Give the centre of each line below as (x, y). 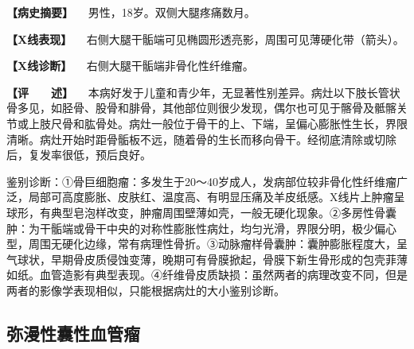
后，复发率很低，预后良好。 (79, 155)
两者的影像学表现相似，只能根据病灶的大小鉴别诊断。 (146, 290)
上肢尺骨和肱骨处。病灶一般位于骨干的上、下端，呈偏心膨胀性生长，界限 (218, 123)
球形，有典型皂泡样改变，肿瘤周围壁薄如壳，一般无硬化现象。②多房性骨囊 (201, 212)
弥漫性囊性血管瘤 (73, 333)
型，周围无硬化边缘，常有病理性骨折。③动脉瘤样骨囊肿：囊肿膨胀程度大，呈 (207, 244)
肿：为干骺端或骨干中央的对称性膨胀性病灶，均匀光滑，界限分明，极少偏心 (201, 228)
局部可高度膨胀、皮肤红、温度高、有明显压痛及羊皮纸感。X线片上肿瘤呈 (217, 197)
